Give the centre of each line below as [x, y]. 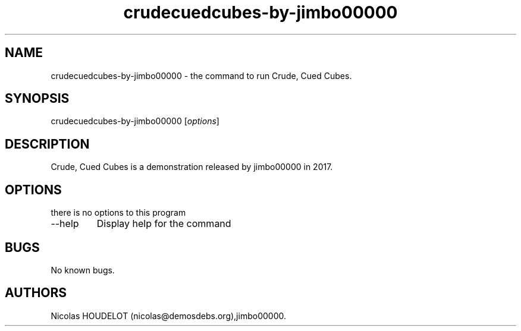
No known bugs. [83, 270]
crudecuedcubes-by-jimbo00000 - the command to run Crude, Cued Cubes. [201, 75]
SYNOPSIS [37, 99]
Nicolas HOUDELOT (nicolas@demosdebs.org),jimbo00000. [168, 316]
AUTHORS [36, 293]
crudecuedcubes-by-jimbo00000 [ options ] [135, 121]
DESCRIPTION [47, 144]
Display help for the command [164, 224]
